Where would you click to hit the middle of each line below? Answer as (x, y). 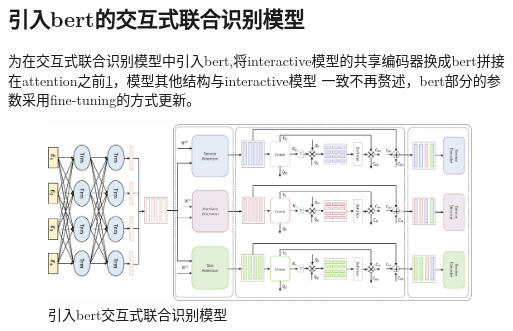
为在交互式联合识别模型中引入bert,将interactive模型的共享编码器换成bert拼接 (256, 60)
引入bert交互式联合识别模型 (138, 314)
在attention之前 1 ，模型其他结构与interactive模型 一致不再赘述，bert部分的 (247, 79)
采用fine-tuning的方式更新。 (111, 99)
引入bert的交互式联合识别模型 (156, 18)
